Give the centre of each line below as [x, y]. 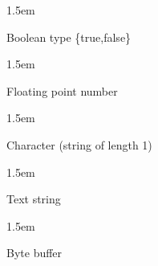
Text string [34, 199]
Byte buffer [34, 253]
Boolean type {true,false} [69, 37]
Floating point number [62, 90]
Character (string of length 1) [79, 144]
